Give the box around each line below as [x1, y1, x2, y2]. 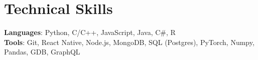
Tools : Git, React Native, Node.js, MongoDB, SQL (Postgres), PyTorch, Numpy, [4, 36, 254, 47]
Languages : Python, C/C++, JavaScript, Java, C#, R [4, 27, 176, 37]
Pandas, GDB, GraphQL [4, 46, 80, 57]
